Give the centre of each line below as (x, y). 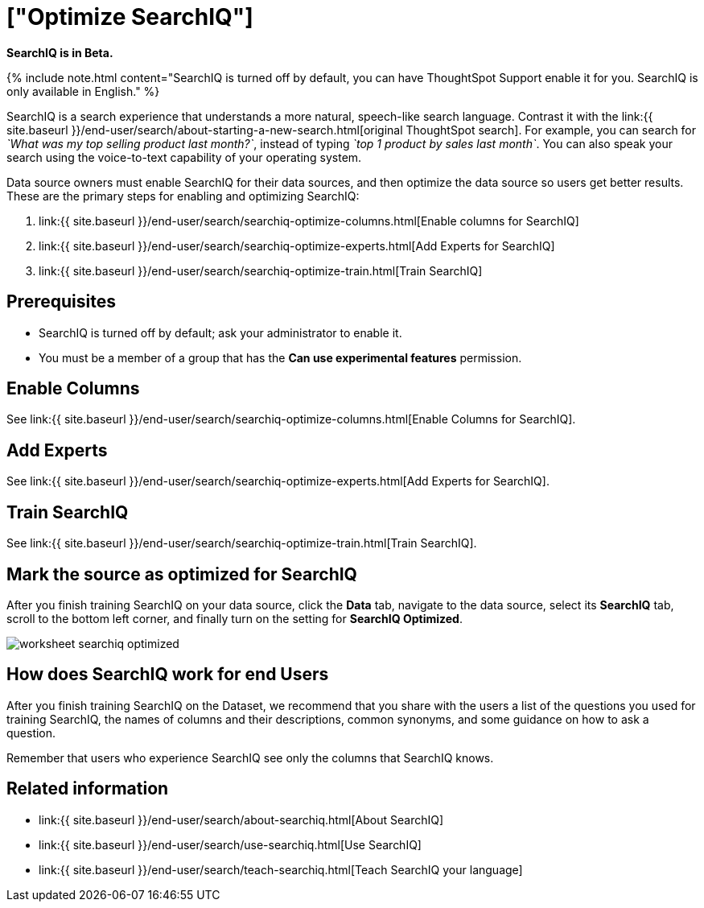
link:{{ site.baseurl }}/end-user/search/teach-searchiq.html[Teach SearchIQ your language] (281, 869)
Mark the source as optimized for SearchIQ (182, 574)
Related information (88, 789)
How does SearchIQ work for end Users (168, 675)
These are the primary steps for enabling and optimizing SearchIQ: (183, 196)
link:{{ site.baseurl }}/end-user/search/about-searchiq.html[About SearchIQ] (241, 819)
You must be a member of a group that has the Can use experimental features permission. (280, 357)
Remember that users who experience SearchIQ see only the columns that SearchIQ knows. (250, 757)
